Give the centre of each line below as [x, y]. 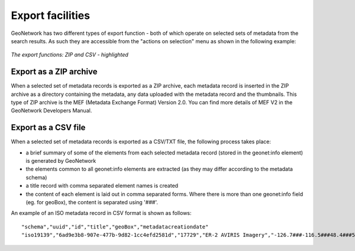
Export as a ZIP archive [54, 72]
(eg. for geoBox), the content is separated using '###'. [92, 202]
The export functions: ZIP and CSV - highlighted [70, 55]
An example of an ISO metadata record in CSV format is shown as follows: [101, 213]
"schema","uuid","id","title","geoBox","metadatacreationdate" [115, 227]
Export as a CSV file [48, 128]
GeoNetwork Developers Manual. [51, 111]
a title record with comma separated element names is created [102, 186]
